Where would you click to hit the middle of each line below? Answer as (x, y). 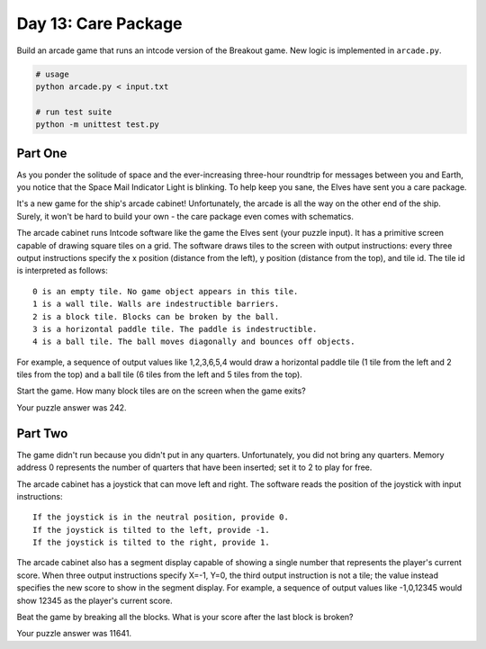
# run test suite (74, 112)
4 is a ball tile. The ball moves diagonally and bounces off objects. (194, 342)
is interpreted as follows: (62, 271)
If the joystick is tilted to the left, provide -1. (151, 530)
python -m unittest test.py (97, 125)
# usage (52, 74)
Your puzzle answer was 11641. (74, 634)
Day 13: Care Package (99, 23)
